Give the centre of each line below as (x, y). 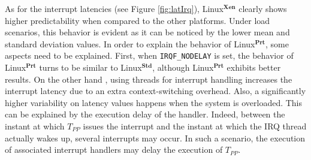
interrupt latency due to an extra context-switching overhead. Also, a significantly (155, 91)
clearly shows (263, 8)
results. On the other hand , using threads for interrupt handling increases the (149, 79)
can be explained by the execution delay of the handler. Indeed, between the (145, 114)
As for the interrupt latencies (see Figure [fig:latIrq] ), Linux (114, 8)
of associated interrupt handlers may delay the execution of (114, 150)
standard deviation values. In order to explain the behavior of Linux (130, 43)
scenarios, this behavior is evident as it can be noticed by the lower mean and (147, 32)
